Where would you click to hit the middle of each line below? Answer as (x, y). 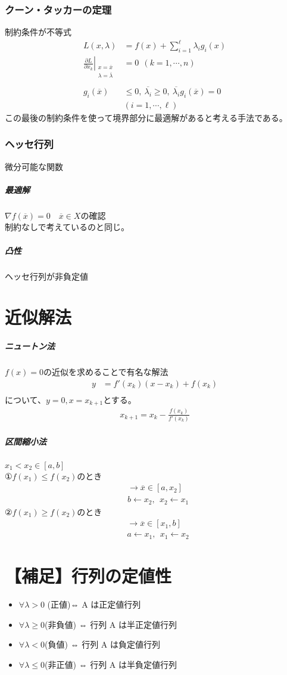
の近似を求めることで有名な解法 (106, 372)
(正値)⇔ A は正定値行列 (94, 604)
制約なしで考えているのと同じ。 (67, 227)
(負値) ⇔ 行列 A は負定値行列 (102, 644)
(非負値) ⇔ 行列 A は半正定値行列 (110, 624)
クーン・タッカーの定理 (58, 9)
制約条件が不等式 (38, 32)
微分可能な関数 (34, 166)
